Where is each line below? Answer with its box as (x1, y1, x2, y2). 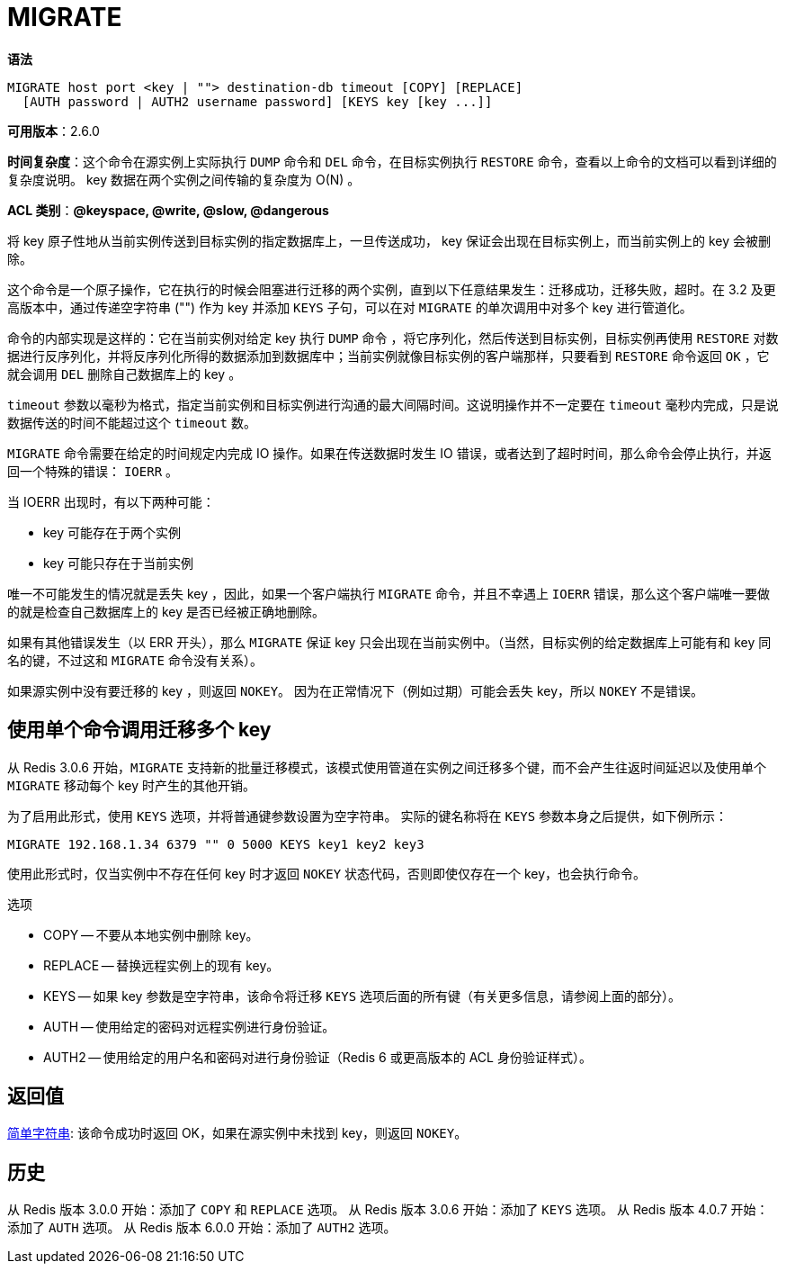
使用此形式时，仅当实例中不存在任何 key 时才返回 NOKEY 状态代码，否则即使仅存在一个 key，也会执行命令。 (7, 865, 647, 881)
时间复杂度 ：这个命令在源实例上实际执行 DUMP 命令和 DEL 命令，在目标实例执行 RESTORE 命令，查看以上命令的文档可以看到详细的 (7, 153, 777, 169)
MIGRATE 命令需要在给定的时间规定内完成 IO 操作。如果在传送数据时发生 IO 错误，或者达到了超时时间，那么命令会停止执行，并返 (7, 445, 772, 461)
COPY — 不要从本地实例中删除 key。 (43, 926, 259, 942)
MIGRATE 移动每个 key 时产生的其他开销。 (7, 777, 255, 793)
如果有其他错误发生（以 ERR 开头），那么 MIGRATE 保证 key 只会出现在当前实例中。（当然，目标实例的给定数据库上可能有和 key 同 (7, 634, 772, 650)
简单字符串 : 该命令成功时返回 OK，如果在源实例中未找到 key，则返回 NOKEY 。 (7, 1125, 468, 1141)
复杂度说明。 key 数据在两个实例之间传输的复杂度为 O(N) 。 (7, 171, 361, 187)
